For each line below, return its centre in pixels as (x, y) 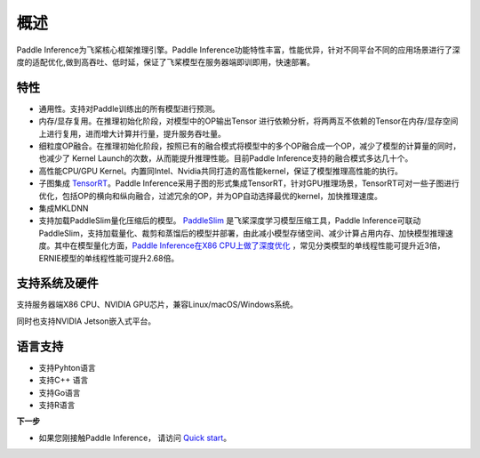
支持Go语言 (60, 392)
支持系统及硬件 (57, 283)
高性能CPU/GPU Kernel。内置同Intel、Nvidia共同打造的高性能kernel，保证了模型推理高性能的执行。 (221, 171)
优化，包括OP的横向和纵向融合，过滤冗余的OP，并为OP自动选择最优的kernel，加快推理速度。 (210, 196)
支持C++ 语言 (64, 380)
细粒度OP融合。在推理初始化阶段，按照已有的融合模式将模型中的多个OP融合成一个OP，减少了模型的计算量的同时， (250, 146)
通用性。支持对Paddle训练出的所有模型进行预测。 (129, 108)
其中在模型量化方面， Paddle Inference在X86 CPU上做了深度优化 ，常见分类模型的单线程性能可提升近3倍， (249, 245)
